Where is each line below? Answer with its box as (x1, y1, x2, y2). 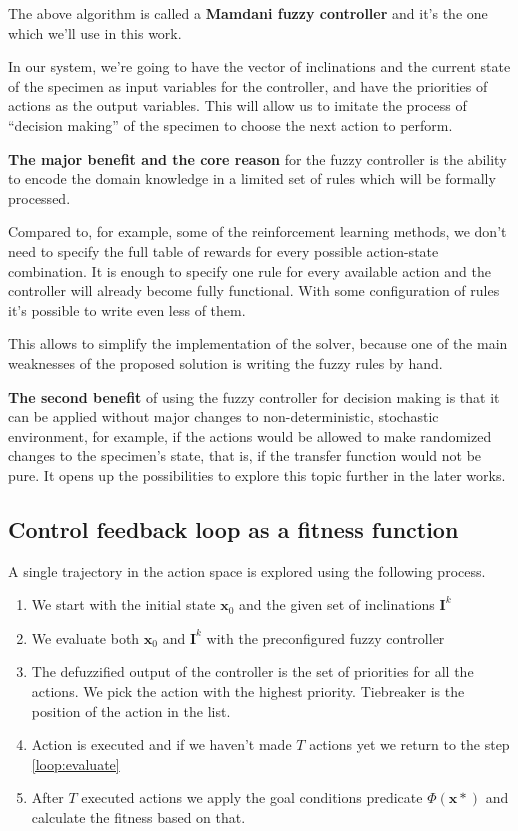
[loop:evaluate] (31, 753, 120, 774)
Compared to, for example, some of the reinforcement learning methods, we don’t (8, 221, 507, 242)
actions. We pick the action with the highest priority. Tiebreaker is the (31, 681, 465, 702)
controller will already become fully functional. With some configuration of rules (8, 280, 500, 301)
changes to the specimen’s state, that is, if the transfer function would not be (8, 445, 482, 466)
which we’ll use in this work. (8, 22, 182, 43)
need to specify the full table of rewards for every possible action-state (8, 240, 439, 261)
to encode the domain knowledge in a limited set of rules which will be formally (8, 168, 496, 189)
